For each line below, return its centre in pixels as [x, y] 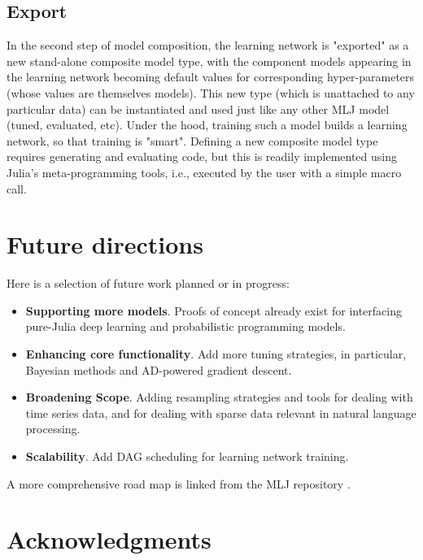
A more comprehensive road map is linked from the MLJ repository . [179, 483]
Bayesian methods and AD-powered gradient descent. [159, 369]
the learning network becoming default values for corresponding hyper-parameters [211, 77]
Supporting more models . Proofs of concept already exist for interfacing [214, 310]
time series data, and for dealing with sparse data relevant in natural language [221, 412]
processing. [53, 429]
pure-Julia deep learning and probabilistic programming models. [185, 326]
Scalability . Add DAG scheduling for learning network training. [187, 456]
